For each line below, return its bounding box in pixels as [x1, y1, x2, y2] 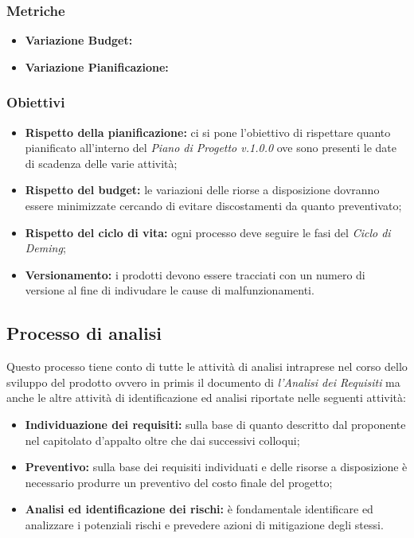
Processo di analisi [6, 321, 162, 345]
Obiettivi [6, 92, 65, 112]
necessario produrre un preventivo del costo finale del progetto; [25, 474, 333, 490]
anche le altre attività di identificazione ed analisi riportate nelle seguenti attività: [6, 389, 406, 406]
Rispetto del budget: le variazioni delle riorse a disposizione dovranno [25, 181, 380, 198]
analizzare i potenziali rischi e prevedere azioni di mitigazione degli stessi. [25, 516, 384, 532]
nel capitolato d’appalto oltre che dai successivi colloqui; [25, 431, 300, 448]
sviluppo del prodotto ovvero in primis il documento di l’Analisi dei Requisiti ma [6, 373, 400, 390]
